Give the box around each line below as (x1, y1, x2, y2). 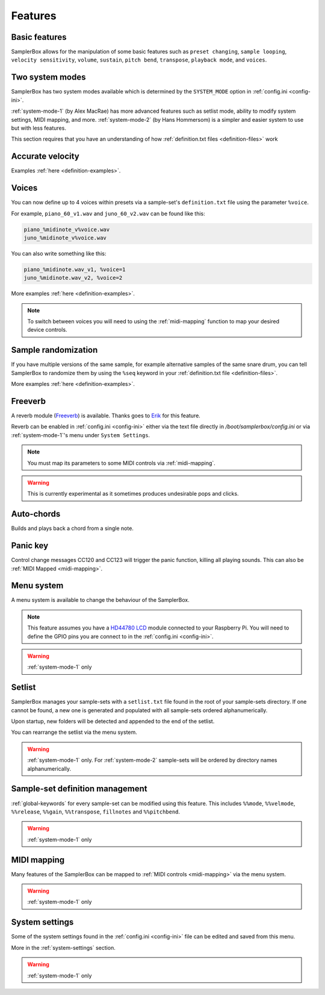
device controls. (27, 326, 67, 333)
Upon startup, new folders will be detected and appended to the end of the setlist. (11, 718, 215, 725)
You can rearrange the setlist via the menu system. (11, 728, 138, 736)
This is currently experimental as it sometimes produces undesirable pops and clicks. (27, 490, 239, 497)
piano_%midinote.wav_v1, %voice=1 (23, 266, 126, 273)
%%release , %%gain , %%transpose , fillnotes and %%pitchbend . (11, 808, 181, 815)
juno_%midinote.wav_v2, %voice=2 (23, 274, 123, 282)
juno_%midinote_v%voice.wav (23, 234, 107, 241)
